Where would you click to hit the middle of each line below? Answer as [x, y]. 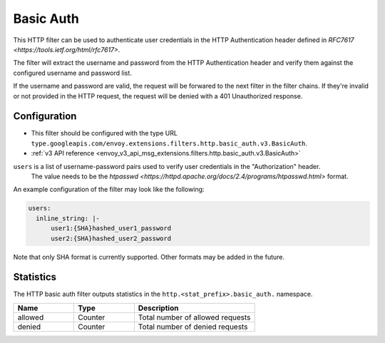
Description [158, 308]
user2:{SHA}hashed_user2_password [111, 238]
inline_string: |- [68, 218]
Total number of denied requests [193, 327]
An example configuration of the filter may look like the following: [109, 190]
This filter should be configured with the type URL [104, 133]
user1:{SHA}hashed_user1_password [111, 229]
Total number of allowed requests [194, 317]
